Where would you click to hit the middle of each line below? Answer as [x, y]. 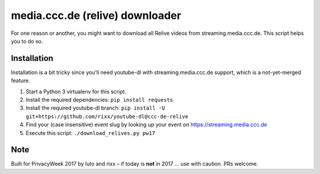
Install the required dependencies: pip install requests [99, 100]
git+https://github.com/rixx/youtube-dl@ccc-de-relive [107, 116]
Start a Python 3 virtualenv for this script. [76, 91]
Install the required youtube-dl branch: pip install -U [95, 108]
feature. [21, 80]
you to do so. [27, 41]
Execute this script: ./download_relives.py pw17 [90, 133]
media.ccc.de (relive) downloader [96, 15]
